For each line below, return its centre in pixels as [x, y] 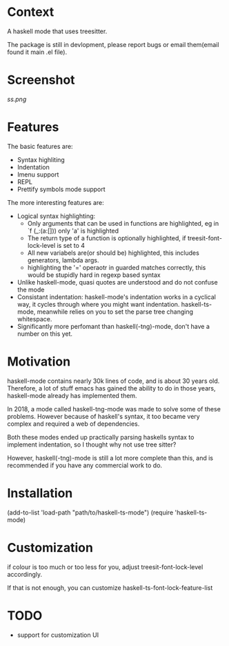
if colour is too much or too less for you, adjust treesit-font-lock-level [105, 567]
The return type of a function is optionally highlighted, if [107, 238]
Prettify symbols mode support [61, 189]
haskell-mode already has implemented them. [72, 395]
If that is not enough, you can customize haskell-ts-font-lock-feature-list [110, 587]
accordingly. [25, 574]
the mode [31, 289]
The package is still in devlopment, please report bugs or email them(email [113, 44]
